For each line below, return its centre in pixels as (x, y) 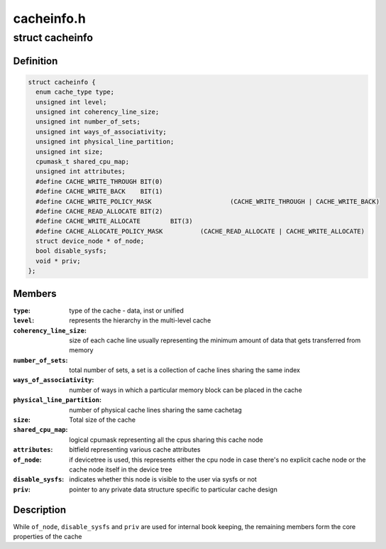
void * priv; (58, 261)
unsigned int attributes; (81, 172)
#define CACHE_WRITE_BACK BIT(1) (99, 191)
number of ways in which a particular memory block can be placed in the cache (186, 390)
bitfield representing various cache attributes (135, 450)
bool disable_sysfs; (71, 251)
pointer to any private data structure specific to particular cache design (173, 489)
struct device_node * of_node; (90, 241)
